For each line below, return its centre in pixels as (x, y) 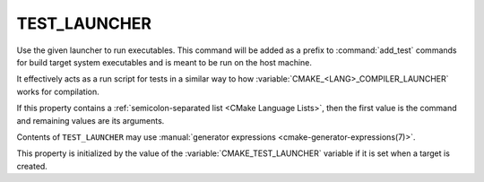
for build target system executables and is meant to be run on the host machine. (164, 62)
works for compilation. (58, 91)
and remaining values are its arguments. (91, 120)
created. (32, 166)
